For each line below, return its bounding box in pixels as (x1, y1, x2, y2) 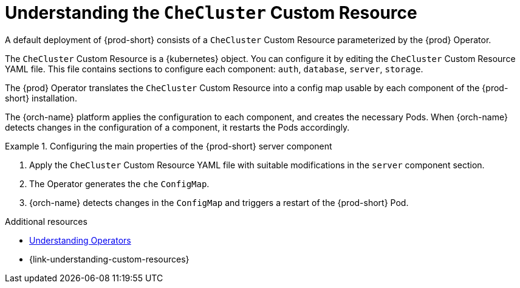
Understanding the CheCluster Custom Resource (5, 2, 417, 23)
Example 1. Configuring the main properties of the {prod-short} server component (5, 140, 332, 151)
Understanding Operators (29, 235, 131, 245)
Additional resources (5, 216, 87, 227)
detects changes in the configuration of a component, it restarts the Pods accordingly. (5, 122, 350, 132)
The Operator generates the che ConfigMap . (29, 178, 210, 189)
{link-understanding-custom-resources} (29, 253, 190, 264)
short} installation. (5, 92, 77, 103)
